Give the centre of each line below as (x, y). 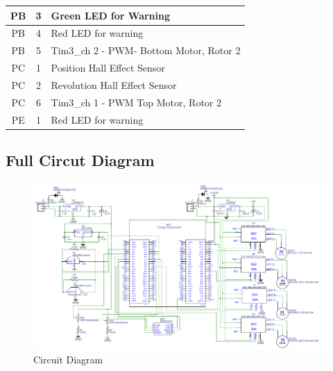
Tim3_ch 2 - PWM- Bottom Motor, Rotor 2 (146, 50)
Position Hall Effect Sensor (108, 68)
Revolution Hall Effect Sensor (114, 84)
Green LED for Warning (111, 15)
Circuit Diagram (68, 360)
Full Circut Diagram (80, 160)
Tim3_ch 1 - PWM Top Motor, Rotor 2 (136, 102)
